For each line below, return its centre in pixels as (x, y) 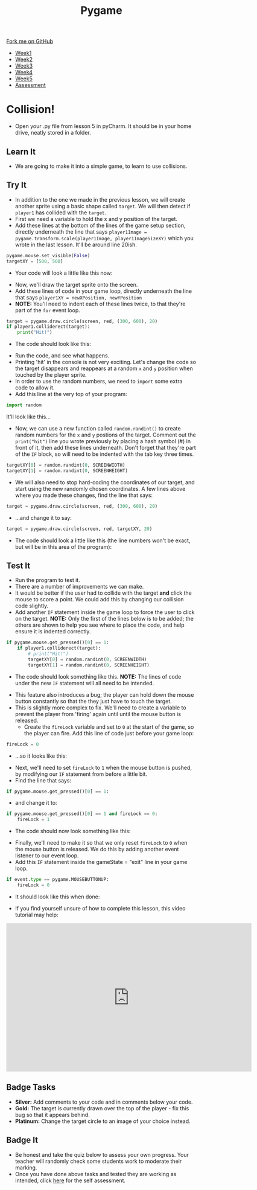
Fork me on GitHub (30, 41)
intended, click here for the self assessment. (70, 1180)
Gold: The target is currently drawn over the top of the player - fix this (102, 1108)
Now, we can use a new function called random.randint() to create (98, 428)
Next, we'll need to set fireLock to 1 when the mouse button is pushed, (103, 767)
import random (24, 405)
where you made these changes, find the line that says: (84, 495)
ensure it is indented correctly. (53, 632)
